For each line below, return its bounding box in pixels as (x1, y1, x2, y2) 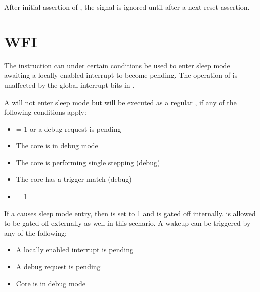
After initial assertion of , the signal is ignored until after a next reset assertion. (4, 2, 250, 12)
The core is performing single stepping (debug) (16, 157, 160, 167)
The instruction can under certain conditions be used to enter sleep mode (4, 60, 230, 70)
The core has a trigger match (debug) (16, 174, 132, 184)
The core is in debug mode (16, 140, 98, 151)
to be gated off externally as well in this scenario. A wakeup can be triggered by (4, 218, 251, 228)
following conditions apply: (4, 107, 86, 117)
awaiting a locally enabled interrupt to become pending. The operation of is (4, 70, 238, 80)
